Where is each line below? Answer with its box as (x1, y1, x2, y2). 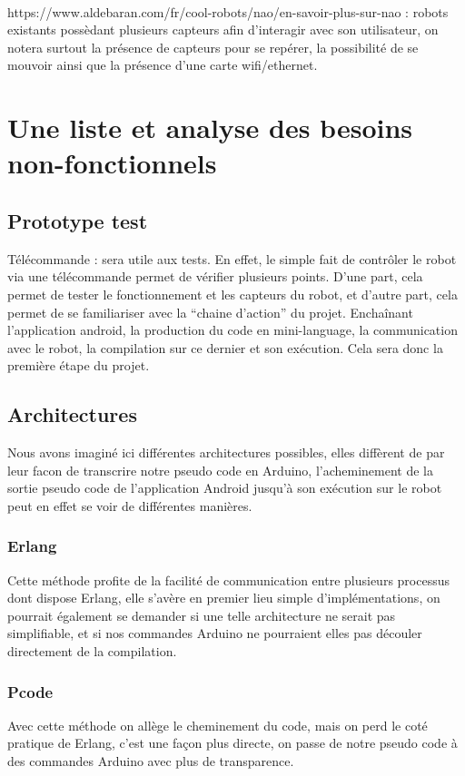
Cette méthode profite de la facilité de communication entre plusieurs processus (7, 570, 450, 589)
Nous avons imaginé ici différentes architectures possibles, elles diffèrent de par (7, 443, 445, 462)
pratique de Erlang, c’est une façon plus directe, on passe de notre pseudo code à (7, 733, 458, 752)
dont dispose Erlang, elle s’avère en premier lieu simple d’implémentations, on (7, 588, 440, 607)
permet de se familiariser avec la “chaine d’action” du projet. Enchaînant (7, 302, 413, 321)
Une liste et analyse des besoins (7, 109, 413, 146)
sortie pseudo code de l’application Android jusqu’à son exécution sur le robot (7, 478, 442, 497)
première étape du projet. (7, 356, 150, 375)
